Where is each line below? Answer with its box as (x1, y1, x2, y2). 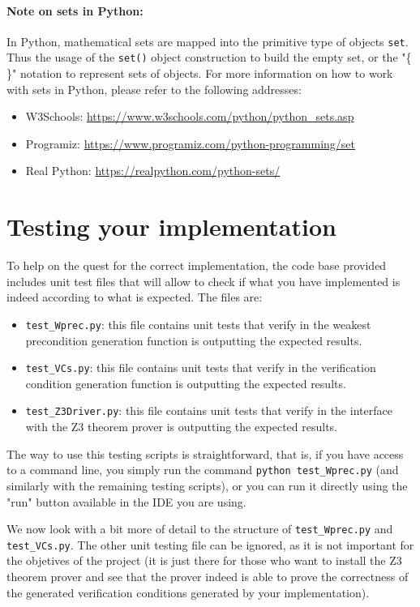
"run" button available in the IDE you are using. (6, 493, 246, 510)
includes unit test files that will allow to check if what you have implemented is (6, 272, 401, 289)
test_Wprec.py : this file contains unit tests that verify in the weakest (25, 315, 371, 332)
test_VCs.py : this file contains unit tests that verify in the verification (25, 359, 376, 376)
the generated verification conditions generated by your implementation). (6, 583, 370, 601)
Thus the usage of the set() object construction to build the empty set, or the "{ (6, 49, 412, 66)
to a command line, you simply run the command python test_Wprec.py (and (6, 461, 399, 478)
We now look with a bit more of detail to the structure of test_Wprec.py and (6, 520, 393, 537)
